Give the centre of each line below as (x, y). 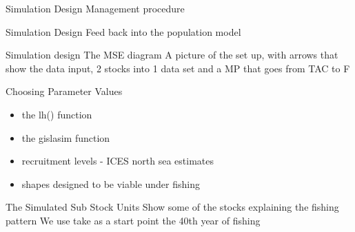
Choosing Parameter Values (64, 91)
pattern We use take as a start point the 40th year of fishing (133, 220)
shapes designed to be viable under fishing (111, 183)
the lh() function (57, 114)
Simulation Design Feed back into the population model (123, 31)
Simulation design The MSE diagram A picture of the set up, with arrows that (172, 55)
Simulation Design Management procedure (95, 8)
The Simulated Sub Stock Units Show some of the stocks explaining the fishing (172, 207)
